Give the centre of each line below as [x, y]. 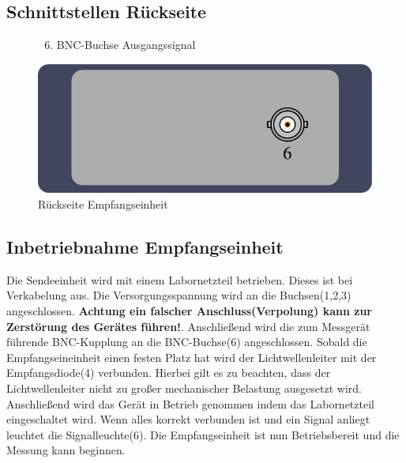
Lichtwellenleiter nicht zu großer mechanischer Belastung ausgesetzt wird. [184, 388]
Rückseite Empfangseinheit [103, 203]
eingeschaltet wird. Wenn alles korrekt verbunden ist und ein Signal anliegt [188, 419]
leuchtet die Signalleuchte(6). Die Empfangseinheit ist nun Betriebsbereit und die [203, 434]
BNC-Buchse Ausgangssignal [126, 45]
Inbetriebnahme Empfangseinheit [145, 246]
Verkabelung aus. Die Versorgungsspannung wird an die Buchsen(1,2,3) [179, 295]
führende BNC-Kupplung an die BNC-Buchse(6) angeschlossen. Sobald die [187, 342]
